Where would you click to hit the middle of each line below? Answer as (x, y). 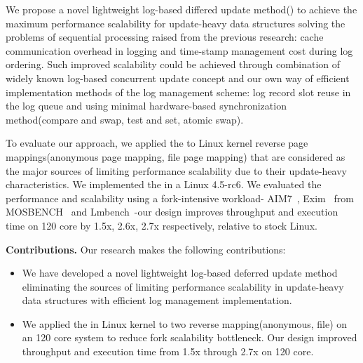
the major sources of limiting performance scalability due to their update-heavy (176, 170)
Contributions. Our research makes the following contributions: (146, 249)
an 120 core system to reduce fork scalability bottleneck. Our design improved (190, 337)
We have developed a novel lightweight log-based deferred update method (180, 273)
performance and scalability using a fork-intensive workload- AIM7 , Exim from (180, 198)
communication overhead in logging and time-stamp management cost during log (179, 50)
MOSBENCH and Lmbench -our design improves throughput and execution (172, 212)
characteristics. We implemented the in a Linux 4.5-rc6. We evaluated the (164, 184)
